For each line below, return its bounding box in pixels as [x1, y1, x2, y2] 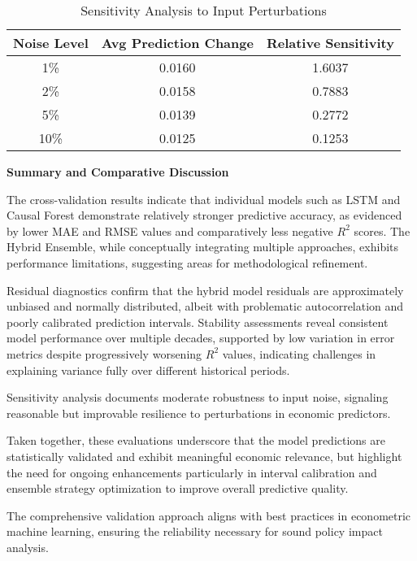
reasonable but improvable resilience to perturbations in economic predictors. [7, 404, 391, 421]
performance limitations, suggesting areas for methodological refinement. [7, 254, 368, 271]
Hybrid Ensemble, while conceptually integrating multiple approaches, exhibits [7, 238, 399, 255]
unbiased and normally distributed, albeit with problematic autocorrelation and [7, 298, 404, 315]
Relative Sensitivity [266, 33, 394, 52]
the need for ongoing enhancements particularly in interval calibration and [7, 463, 377, 481]
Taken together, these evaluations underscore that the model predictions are [7, 432, 385, 449]
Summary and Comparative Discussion [7, 163, 229, 180]
